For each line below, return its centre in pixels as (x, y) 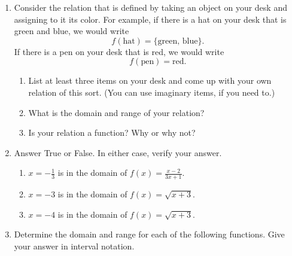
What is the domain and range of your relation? (116, 112)
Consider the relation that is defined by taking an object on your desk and (150, 7)
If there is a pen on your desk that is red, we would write (119, 51)
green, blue (178, 41)
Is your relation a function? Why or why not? (112, 132)
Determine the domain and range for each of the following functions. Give (149, 234)
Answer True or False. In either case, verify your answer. (118, 152)
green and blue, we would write (72, 31)
